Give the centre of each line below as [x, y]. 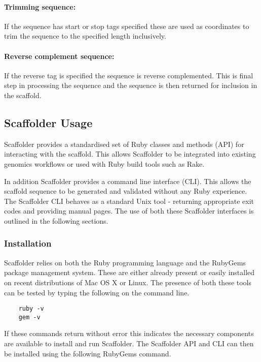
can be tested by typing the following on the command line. [97, 292]
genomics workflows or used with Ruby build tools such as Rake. [104, 163]
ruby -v [31, 309]
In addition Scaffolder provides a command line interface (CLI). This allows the [128, 181]
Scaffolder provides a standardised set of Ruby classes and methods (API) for [124, 144]
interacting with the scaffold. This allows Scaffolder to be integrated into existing [130, 154]
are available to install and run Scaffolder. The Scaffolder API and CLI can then [129, 343]
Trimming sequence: [40, 6]
